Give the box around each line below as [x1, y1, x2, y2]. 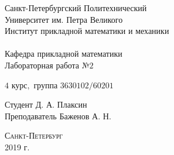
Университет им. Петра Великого [5, 13, 123, 25]
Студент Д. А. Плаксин [5, 98, 87, 111]
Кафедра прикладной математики [5, 47, 122, 60]
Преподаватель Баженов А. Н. [5, 109, 111, 122]
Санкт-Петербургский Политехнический [5, 2, 147, 13]
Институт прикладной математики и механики [5, 25, 169, 37]
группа [33, 78, 58, 91]
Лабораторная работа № [5, 58, 90, 71]
